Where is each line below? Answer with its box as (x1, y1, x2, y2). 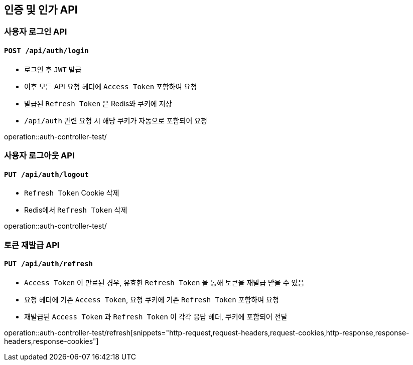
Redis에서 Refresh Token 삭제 (24, 206, 127, 215)
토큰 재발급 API (4, 240, 60, 250)
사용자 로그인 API (4, 27, 67, 37)
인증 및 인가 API (4, 4, 78, 16)
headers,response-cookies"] (4, 336, 99, 345)
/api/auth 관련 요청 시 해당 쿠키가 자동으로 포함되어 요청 (24, 116, 207, 125)
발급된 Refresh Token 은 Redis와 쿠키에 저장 (24, 99, 172, 108)
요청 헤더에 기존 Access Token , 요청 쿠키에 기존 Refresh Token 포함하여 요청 (24, 295, 279, 304)
